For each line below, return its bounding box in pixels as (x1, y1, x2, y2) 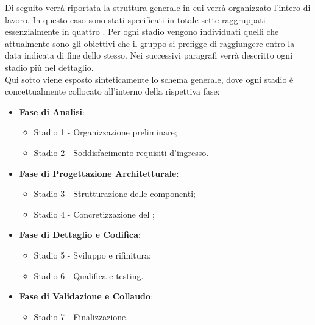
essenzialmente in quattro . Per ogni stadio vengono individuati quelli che (5, 25, 279, 38)
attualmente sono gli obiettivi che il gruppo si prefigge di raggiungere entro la (5, 37, 295, 49)
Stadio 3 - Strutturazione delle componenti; (34, 187, 196, 200)
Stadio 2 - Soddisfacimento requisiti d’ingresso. (34, 146, 209, 159)
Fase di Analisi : (19, 105, 85, 118)
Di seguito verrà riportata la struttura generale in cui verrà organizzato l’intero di (5, 1, 311, 13)
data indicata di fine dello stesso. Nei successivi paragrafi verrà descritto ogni (5, 49, 293, 62)
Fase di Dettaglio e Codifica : (19, 228, 141, 241)
